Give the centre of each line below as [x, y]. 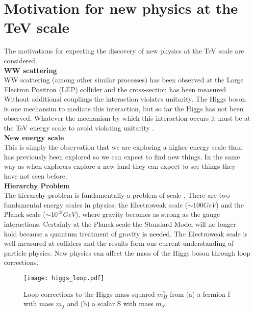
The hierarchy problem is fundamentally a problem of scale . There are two [117, 195]
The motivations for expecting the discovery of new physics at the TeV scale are [124, 51]
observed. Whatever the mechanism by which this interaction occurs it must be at [127, 118]
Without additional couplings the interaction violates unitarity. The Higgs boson [125, 99]
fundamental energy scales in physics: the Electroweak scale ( [96, 204]
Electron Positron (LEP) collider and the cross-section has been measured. [116, 89]
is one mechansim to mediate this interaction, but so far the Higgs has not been [124, 108]
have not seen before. [36, 176]
